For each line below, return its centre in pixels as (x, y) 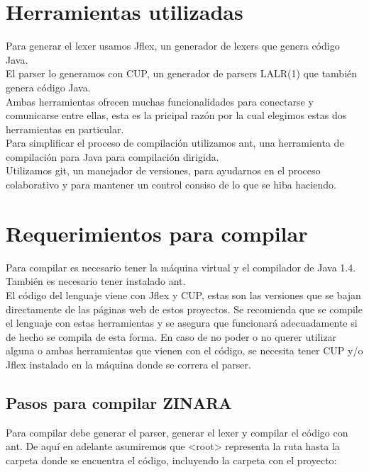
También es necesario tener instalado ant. (96, 281)
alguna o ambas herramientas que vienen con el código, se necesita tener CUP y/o (184, 350)
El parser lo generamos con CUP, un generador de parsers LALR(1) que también (182, 73)
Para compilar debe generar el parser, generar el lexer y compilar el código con (177, 432)
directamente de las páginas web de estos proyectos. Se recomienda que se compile (184, 309)
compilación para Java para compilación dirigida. (112, 156)
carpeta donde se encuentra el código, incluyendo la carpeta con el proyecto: (171, 460)
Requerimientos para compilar (157, 233)
